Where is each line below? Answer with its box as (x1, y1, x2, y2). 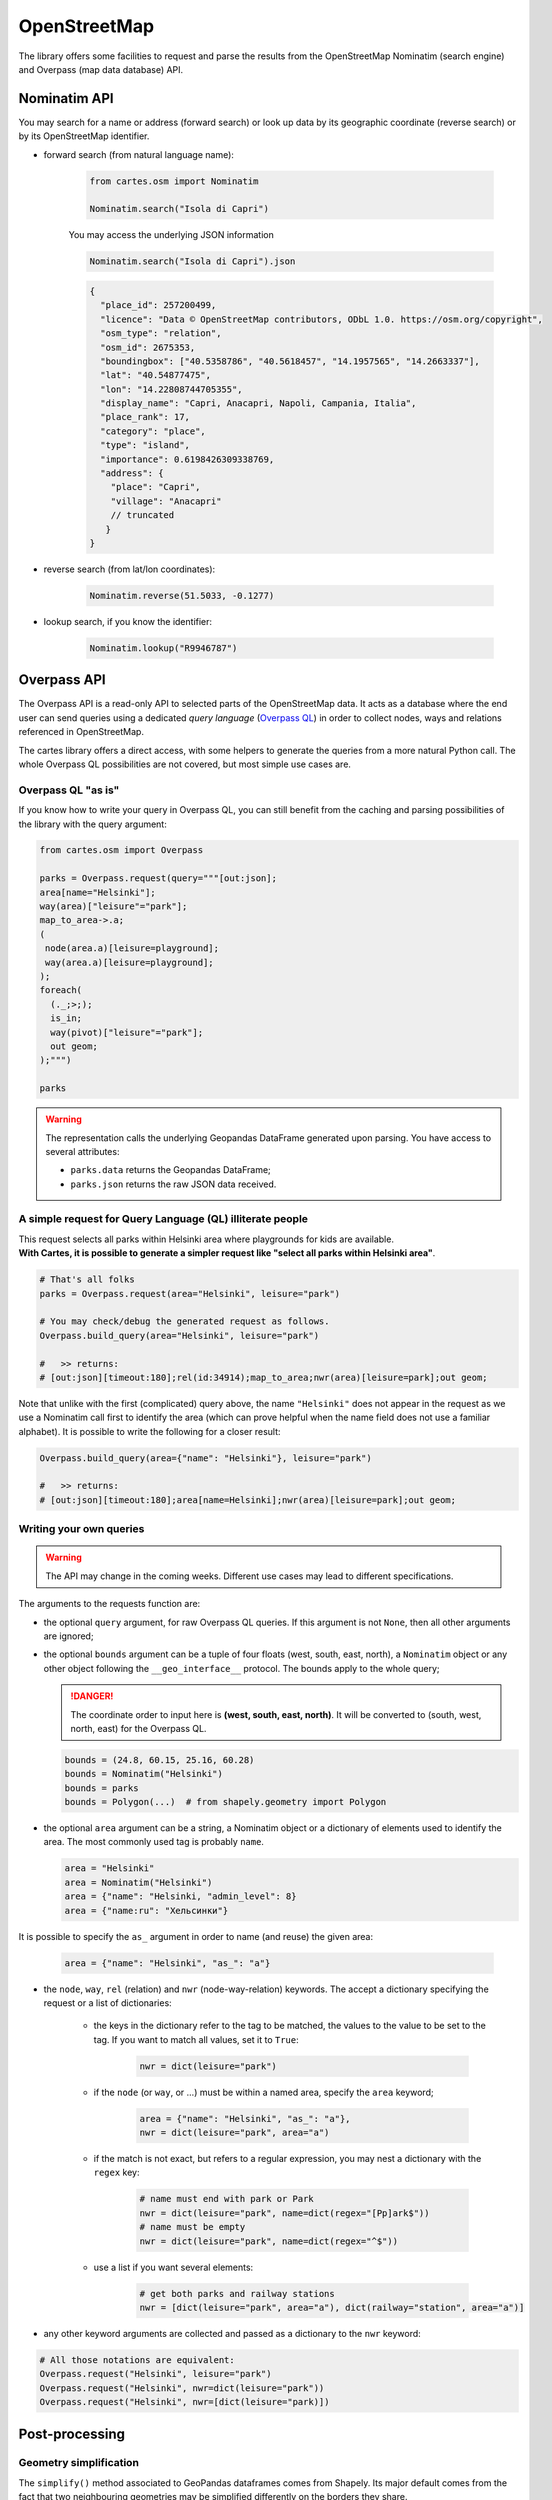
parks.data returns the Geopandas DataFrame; (70, 1164, 272, 1176)
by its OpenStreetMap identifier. (18, 130, 150, 142)
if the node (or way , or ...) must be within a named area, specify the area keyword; (93, 2086, 434, 2098)
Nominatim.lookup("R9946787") (89, 642, 238, 654)
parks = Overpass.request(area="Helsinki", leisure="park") (39, 1288, 341, 1299)
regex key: (93, 2166, 140, 2179)
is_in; (50, 1013, 83, 1024)
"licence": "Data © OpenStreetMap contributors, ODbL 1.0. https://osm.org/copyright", (100, 313, 544, 325)
